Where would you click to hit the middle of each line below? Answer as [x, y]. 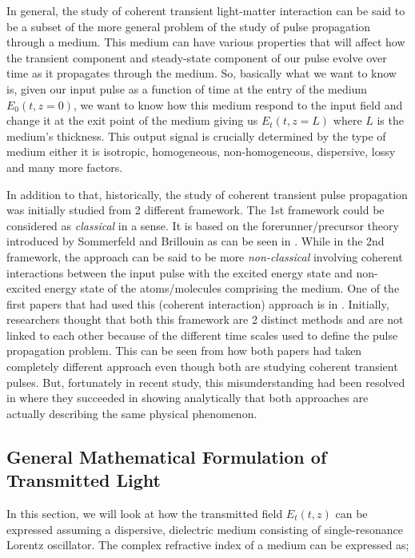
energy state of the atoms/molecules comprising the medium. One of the [222, 288]
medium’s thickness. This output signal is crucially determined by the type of [196, 136]
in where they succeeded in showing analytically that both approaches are [188, 398]
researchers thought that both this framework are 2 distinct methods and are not [205, 319]
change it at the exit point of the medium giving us [132, 120]
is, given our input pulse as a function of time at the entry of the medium [187, 88]
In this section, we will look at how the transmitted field [145, 514]
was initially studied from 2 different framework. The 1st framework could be [196, 210]
